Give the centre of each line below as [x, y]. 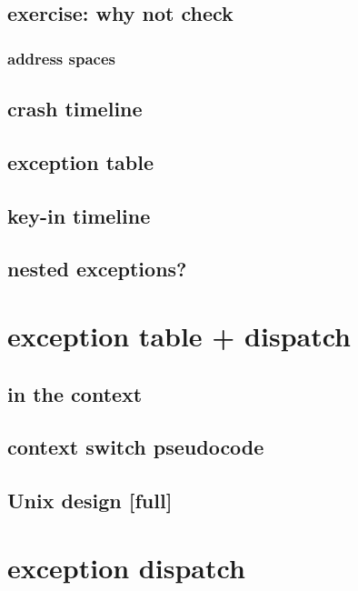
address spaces [61, 58]
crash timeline [75, 109]
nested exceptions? [97, 269]
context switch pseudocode [136, 447]
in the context [75, 393]
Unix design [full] [90, 501]
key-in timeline [79, 215]
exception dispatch [126, 567]
